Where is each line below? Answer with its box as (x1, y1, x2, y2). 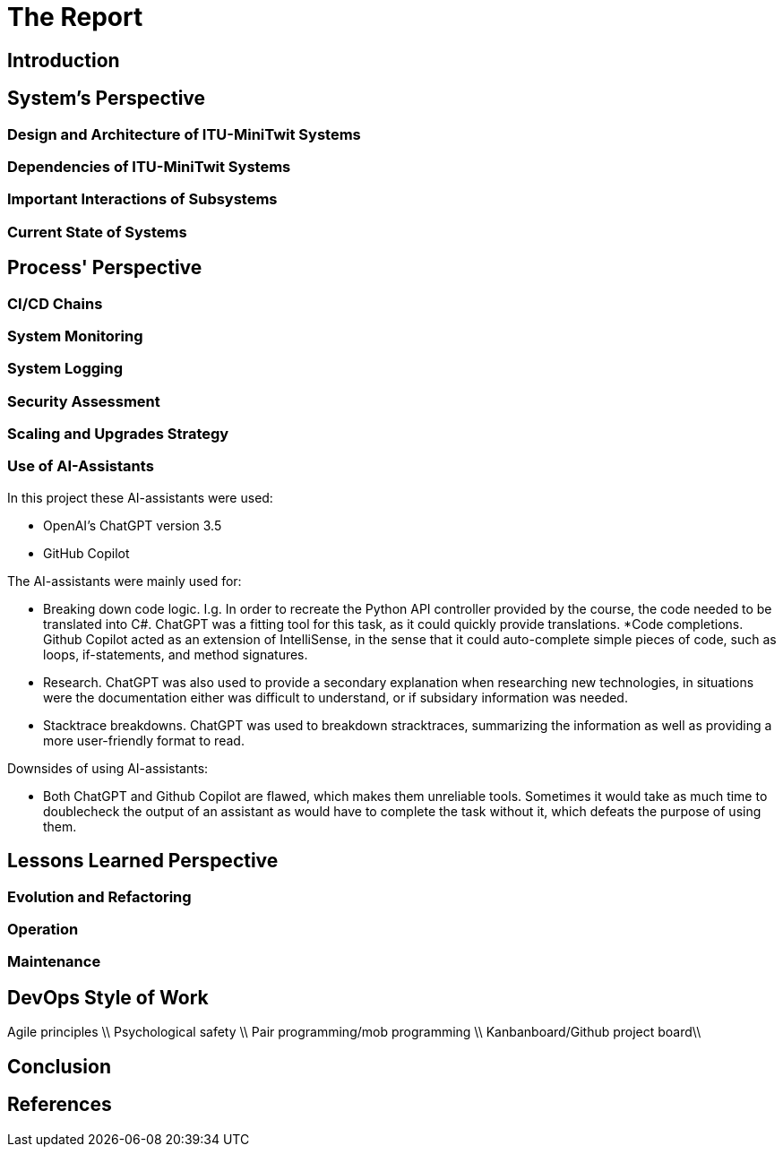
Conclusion (7, 1055, 112, 1078)
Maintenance (7, 952, 101, 971)
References (7, 1093, 112, 1116)
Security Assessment (7, 392, 160, 410)
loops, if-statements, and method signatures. (43, 646, 308, 662)
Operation (7, 920, 79, 939)
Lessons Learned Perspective (7, 849, 279, 873)
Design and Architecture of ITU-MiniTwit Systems (7, 125, 361, 143)
